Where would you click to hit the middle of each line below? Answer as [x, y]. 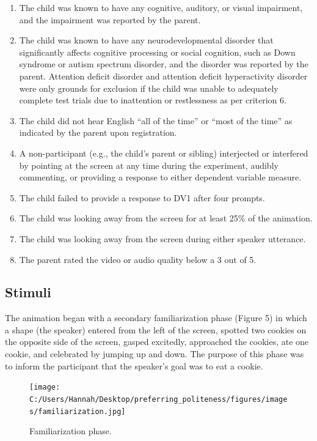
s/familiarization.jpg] [78, 411]
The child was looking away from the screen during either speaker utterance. [162, 238]
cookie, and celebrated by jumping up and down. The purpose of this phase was [155, 354]
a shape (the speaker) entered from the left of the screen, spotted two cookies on [156, 329]
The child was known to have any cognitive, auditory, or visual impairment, [161, 7]
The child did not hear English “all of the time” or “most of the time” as [156, 120]
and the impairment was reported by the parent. [110, 19]
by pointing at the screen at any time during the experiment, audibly [149, 165]
